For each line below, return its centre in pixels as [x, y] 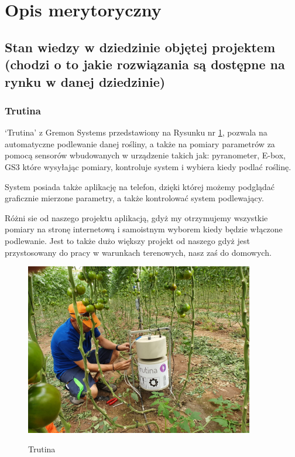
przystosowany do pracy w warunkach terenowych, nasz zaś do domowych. [138, 252]
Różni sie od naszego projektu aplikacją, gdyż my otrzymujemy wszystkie [136, 217]
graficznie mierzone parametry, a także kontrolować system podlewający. [134, 198]
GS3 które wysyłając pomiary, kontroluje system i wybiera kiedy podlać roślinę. [148, 166]
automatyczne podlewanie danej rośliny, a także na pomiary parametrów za [140, 143]
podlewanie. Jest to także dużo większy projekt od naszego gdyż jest [127, 240]
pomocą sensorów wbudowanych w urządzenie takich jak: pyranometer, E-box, [145, 155]
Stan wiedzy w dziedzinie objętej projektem [140, 47]
